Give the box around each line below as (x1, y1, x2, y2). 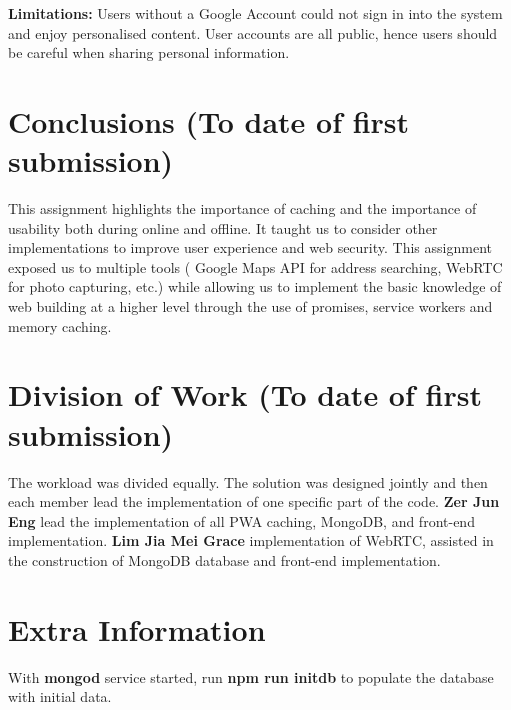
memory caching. (8, 315, 112, 336)
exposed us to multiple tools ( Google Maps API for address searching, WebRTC (8, 256, 503, 277)
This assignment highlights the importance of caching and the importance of (8, 198, 477, 219)
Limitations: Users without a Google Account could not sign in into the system (8, 3, 503, 23)
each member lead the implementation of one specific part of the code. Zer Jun (8, 491, 500, 512)
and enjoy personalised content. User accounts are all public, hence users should (8, 22, 498, 43)
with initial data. (8, 686, 112, 707)
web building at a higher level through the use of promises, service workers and (8, 296, 493, 317)
